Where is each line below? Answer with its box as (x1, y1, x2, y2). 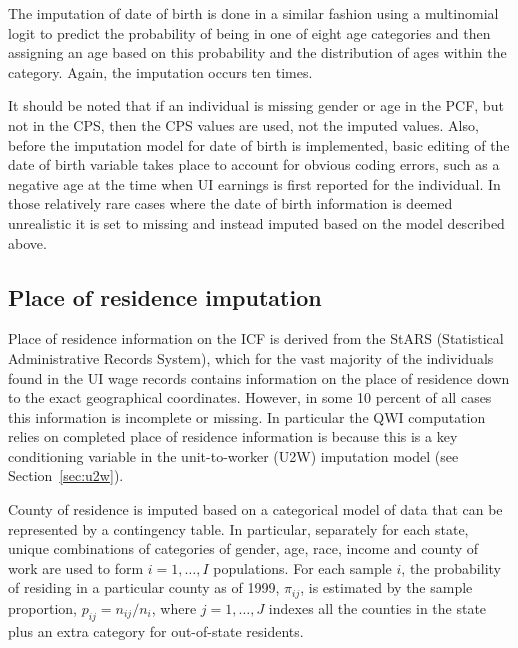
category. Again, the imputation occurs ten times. (8, 61, 313, 82)
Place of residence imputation (8, 281, 322, 312)
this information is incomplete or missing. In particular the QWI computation (8, 406, 486, 427)
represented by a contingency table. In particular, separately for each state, (8, 518, 469, 539)
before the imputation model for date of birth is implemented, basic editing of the (8, 134, 510, 155)
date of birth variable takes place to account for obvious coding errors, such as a (8, 154, 500, 175)
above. (8, 232, 47, 253)
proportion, (8, 597, 77, 618)
